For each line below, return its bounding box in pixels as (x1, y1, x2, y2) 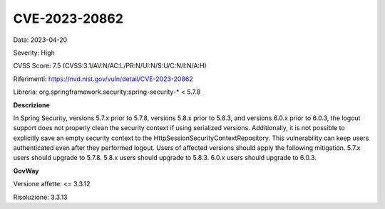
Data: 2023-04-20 (13, 36, 68, 44)
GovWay (13, 166, 39, 175)
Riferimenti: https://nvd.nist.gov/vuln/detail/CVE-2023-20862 (13, 75, 194, 83)
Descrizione (13, 100, 50, 109)
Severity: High (13, 48, 55, 57)
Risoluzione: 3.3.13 (13, 193, 68, 201)
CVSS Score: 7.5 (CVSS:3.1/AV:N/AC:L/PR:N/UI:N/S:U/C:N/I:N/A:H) (13, 61, 207, 70)
